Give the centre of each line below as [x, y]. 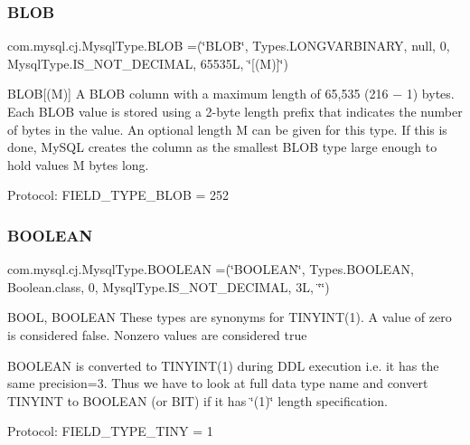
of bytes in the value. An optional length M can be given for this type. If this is [227, 129]
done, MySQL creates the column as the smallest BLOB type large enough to [222, 147]
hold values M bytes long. [78, 164]
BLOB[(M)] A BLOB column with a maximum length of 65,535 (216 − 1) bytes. [231, 94]
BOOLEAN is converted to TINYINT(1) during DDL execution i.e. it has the [223, 365]
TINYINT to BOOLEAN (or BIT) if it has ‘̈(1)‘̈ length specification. [197, 400]
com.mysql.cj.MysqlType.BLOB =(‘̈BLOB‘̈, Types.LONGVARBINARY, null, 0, [229, 46]
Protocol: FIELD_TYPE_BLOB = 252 [118, 195]
